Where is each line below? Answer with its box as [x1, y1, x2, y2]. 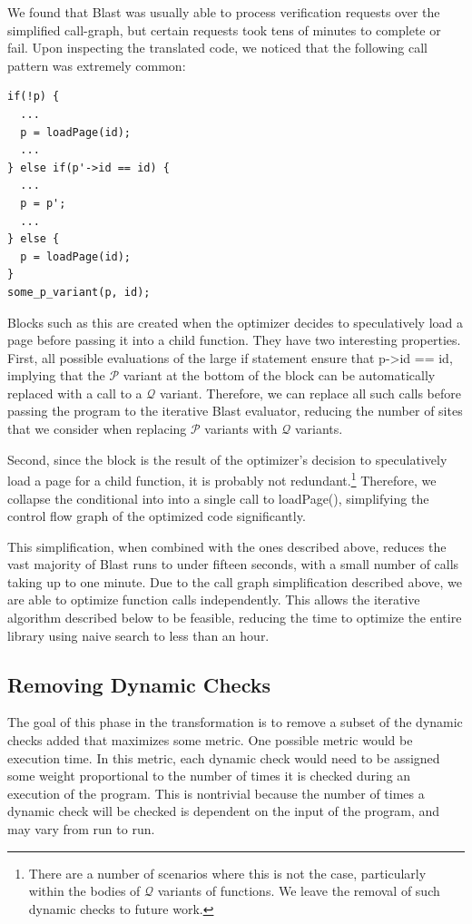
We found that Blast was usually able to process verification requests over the [7, 3, 440, 21]
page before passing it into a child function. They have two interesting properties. [7, 330, 461, 349]
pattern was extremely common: [7, 55, 186, 74]
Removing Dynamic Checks [7, 670, 270, 698]
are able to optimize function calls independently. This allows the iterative [7, 590, 420, 609]
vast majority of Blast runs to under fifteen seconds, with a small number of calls [7, 555, 459, 574]
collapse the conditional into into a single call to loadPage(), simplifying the [7, 488, 429, 507]
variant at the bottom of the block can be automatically [123, 366, 436, 385]
